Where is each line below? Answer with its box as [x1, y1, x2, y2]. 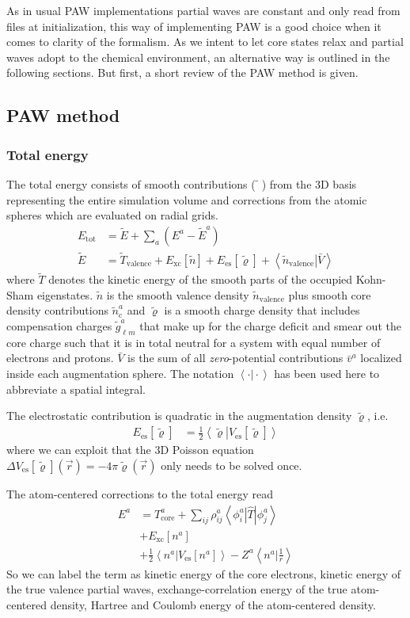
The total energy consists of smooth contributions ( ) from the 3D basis [6, 175, 357, 192]
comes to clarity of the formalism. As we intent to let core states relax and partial [6, 33, 404, 50]
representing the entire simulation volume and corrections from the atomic [6, 191, 367, 208]
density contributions [6, 302, 108, 319]
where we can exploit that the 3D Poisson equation [6, 441, 254, 458]
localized [360, 349, 402, 366]
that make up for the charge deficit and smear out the [139, 318, 401, 334]
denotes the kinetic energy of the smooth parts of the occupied [48, 271, 353, 288]
